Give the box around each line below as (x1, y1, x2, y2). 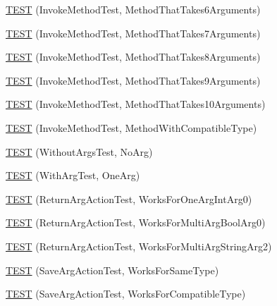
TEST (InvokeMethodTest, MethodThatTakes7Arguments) (6, 25, 261, 40)
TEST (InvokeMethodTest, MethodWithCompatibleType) (6, 120, 257, 135)
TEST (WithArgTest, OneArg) (6, 168, 140, 183)
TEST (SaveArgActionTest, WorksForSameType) (6, 262, 219, 277)
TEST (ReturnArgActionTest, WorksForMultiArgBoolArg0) (6, 215, 266, 230)
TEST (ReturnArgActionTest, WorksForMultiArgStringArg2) (6, 238, 272, 253)
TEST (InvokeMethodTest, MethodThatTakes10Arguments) (6, 97, 266, 111)
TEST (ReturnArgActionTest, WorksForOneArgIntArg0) (6, 191, 252, 206)
